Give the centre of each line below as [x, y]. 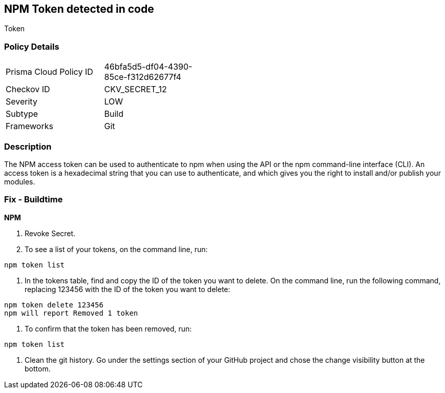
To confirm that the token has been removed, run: [108, 328]
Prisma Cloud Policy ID [49, 72]
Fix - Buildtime [34, 200]
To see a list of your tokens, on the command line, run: [116, 249]
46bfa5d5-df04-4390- [148, 67]
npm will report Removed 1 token [71, 313]
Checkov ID [28, 89]
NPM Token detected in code [79, 9]
